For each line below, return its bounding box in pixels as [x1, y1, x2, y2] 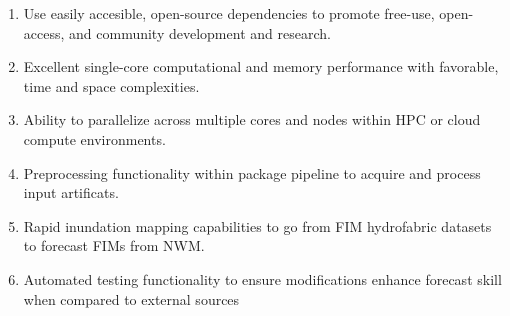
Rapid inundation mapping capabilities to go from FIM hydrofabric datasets [23, 215, 492, 236]
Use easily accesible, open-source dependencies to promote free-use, [23, 3, 435, 23]
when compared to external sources [23, 288, 240, 309]
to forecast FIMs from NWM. [23, 235, 205, 256]
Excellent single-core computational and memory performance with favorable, [23, 56, 499, 77]
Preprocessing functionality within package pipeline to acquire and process [23, 162, 481, 183]
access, [23, 22, 65, 43]
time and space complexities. [23, 75, 200, 96]
